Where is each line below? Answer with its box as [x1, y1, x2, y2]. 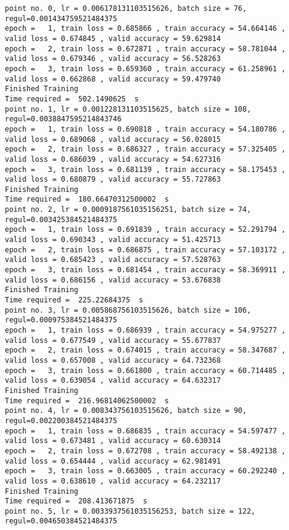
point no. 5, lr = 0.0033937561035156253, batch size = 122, [5, 506, 256, 516]
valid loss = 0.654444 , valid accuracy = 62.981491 [5, 456, 221, 465]
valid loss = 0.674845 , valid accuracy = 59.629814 [5, 34, 221, 43]
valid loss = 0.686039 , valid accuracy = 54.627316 [5, 155, 221, 164]
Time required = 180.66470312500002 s [5, 195, 170, 204]
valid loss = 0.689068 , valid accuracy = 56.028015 [5, 135, 221, 144]
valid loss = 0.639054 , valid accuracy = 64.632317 [5, 376, 221, 385]
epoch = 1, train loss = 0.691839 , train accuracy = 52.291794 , [5, 225, 286, 234]
